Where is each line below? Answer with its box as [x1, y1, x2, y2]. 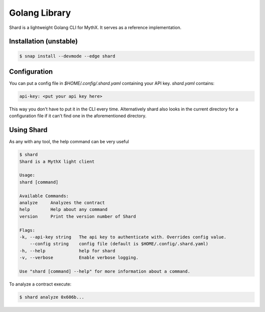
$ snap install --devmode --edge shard [19, 53, 115, 59]
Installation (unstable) [9, 37, 78, 46]
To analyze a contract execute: [9, 281, 72, 287]
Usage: [19, 172, 35, 178]
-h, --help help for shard [19, 248, 115, 254]
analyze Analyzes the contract [19, 200, 105, 206]
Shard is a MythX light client [19, 158, 95, 164]
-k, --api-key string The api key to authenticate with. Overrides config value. [19, 234, 227, 240]
